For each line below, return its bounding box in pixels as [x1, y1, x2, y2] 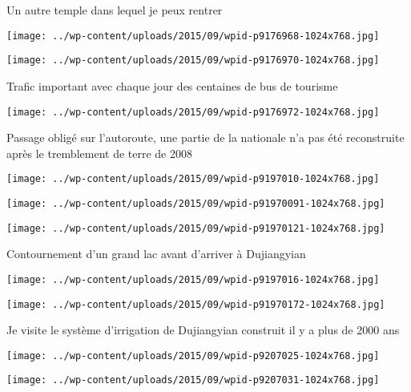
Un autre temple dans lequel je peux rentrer [6, 2, 223, 18]
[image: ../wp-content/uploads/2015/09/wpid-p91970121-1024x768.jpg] [6, 222, 385, 234]
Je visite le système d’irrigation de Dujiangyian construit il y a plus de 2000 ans [6, 321, 400, 338]
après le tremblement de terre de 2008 [6, 144, 192, 161]
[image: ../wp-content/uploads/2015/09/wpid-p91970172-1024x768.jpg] [6, 298, 385, 310]
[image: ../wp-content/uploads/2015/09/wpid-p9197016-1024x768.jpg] [6, 273, 380, 285]
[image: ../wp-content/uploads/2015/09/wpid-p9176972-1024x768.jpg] [6, 106, 380, 118]
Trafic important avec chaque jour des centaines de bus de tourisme [6, 77, 338, 94]
